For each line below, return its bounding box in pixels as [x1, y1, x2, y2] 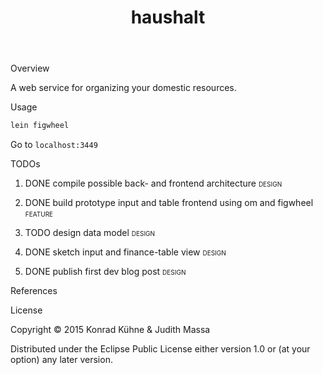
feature [24, 207, 54, 220]
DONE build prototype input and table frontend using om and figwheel [24, 197, 314, 209]
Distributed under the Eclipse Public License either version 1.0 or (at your [10, 343, 311, 355]
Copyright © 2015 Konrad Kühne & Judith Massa [10, 324, 211, 336]
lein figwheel [10, 121, 70, 131]
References [10, 285, 58, 297]
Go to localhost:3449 [10, 139, 98, 151]
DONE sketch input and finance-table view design [24, 246, 227, 258]
